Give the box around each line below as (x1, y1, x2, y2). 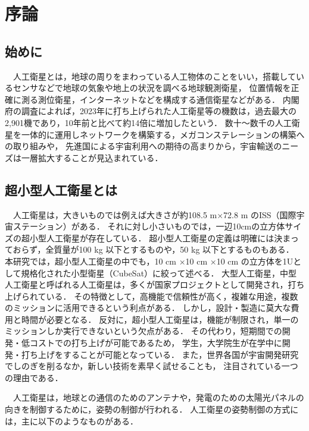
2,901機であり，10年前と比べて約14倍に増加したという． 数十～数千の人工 (5, 116, 292, 128)
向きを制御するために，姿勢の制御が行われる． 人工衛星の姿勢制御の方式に (5, 403, 299, 416)
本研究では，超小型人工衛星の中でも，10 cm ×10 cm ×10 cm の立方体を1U (5, 254, 294, 267)
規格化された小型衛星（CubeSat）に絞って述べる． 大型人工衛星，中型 (21, 266, 297, 279)
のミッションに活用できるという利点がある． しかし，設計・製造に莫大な (5, 301, 291, 314)
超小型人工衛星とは (5, 180, 117, 199)
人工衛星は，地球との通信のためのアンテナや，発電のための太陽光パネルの (13, 391, 304, 404)
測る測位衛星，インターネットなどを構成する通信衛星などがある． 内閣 (21, 93, 299, 105)
